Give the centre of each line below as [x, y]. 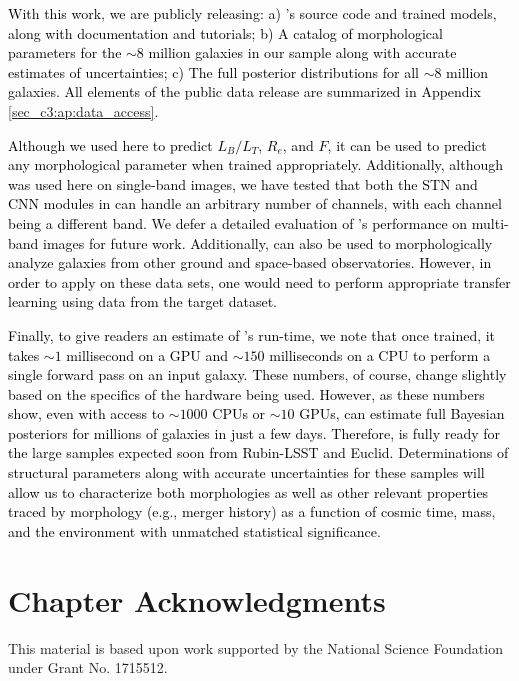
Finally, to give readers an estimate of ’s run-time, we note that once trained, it [252, 334]
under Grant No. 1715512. [88, 667]
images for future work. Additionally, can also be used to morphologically [268, 242]
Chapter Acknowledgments [197, 599]
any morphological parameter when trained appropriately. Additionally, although [256, 164]
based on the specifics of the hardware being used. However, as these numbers [246, 393]
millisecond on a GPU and [147, 354]
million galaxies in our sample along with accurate [302, 52]
